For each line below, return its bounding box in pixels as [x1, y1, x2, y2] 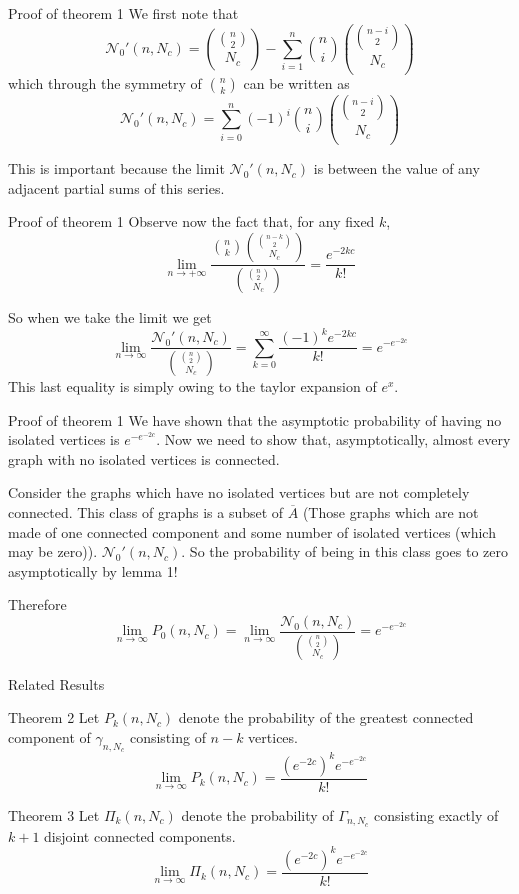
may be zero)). [8, 541, 98, 562]
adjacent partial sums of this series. [8, 177, 225, 198]
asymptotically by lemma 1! [8, 560, 178, 581]
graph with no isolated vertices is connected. [8, 448, 280, 469]
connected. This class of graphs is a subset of [8, 501, 284, 522]
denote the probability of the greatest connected [178, 707, 474, 728]
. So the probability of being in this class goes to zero [181, 541, 508, 562]
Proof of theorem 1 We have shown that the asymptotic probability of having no [8, 409, 502, 430]
